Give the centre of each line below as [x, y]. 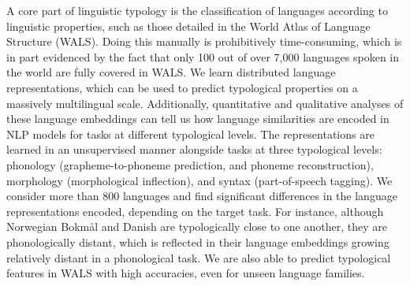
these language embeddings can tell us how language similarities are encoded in [198, 119]
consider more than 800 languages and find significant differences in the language [202, 196]
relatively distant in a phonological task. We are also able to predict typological [199, 257]
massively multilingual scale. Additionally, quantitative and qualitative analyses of [205, 103]
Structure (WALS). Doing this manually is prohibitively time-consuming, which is [204, 41]
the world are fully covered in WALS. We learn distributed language [171, 72]
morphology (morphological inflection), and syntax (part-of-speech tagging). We [199, 180]
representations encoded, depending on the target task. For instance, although [195, 211]
